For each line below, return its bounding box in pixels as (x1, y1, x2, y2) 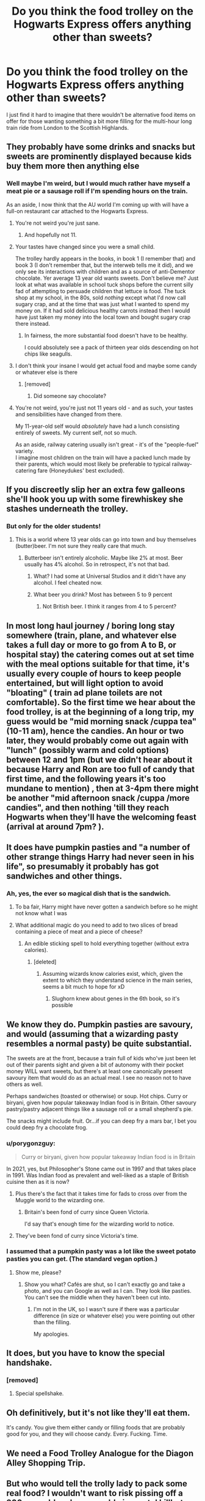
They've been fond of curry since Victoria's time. (15, 1232, 139, 1239)
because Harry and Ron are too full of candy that (6, 764, 195, 774)
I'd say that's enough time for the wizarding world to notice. (24, 1220, 174, 1227)
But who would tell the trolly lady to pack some (6, 1478, 188, 1489)
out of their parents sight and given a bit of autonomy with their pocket (6, 1061, 184, 1069)
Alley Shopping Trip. (6, 1458, 86, 1468)
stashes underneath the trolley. (6, 504, 129, 514)
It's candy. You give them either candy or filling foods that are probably (6, 1424, 185, 1431)
